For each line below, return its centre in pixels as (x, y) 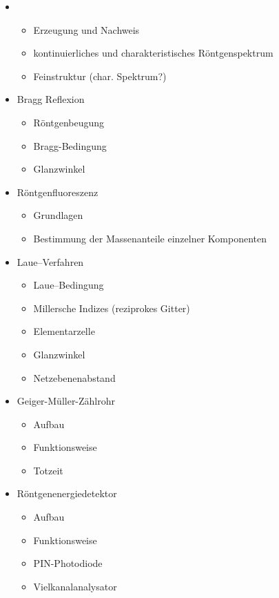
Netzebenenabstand (74, 377)
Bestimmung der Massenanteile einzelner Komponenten (150, 238)
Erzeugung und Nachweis (86, 29)
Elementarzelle (64, 331)
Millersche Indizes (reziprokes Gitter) (112, 308)
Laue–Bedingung (69, 285)
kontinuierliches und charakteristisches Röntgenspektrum (153, 53)
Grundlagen (58, 215)
